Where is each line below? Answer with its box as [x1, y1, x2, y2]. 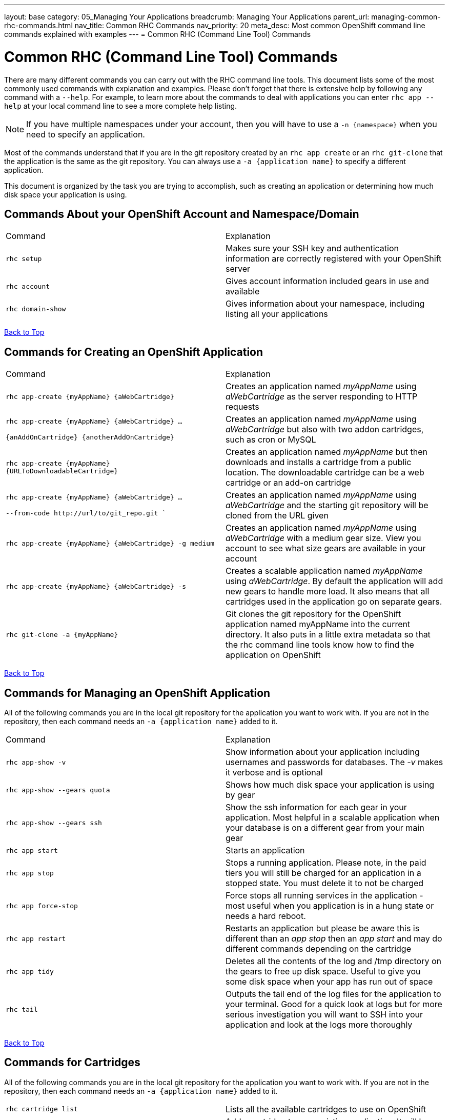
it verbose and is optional [226, 767, 323, 778]
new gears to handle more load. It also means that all [226, 586, 430, 597]
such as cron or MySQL [226, 434, 316, 445]
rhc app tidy [6, 967, 54, 975]
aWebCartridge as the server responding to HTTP [226, 391, 418, 402]
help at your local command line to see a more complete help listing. [4, 101, 237, 110]
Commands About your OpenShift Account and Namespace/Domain [4, 207, 359, 221]
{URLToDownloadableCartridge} [6, 467, 118, 475]
